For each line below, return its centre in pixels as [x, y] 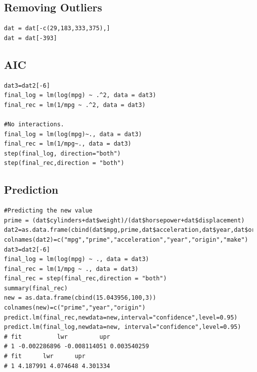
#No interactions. [34, 124]
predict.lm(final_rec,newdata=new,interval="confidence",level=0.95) [121, 317]
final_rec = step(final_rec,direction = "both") [86, 279]
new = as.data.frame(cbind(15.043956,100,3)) [80, 298]
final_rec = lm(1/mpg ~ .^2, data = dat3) [75, 105]
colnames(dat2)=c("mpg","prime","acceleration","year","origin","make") [126, 239]
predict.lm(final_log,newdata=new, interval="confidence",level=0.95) [123, 327]
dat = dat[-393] [31, 38]
